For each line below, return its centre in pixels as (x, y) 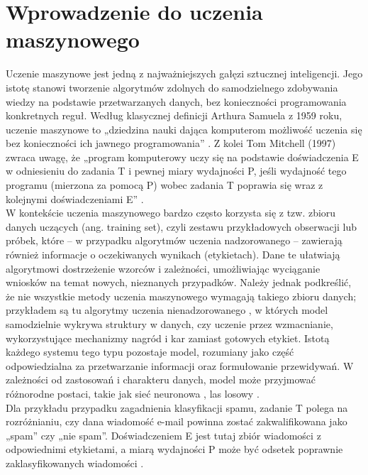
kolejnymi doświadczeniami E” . (75, 198)
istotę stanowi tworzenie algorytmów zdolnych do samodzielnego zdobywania (172, 87)
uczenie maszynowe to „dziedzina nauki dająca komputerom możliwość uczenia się (184, 129)
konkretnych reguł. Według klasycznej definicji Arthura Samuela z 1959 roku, (174, 115)
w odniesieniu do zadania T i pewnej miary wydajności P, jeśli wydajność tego (176, 171)
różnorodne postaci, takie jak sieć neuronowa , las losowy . (133, 393)
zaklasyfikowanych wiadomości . (75, 463)
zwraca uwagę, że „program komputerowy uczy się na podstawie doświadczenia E (182, 157)
